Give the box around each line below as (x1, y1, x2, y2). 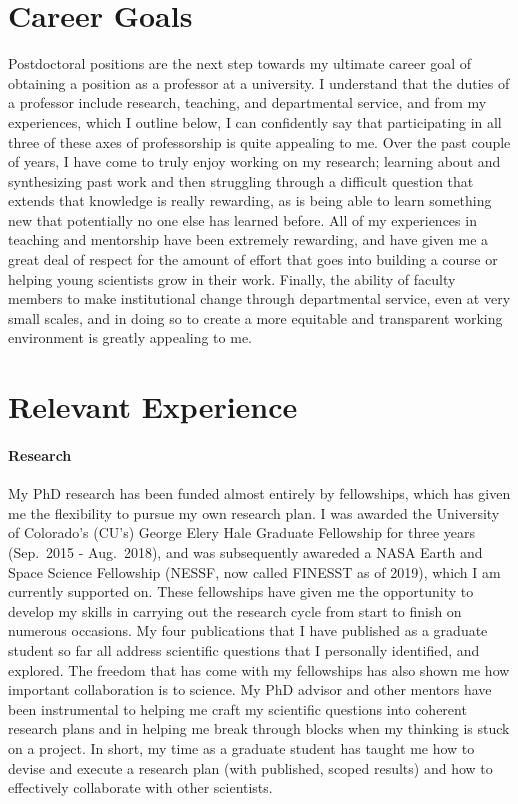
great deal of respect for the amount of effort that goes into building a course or (8, 249, 498, 270)
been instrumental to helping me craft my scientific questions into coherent (8, 698, 467, 719)
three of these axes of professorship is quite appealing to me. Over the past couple (8, 131, 511, 152)
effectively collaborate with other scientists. (8, 777, 273, 798)
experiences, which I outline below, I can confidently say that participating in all (8, 111, 502, 132)
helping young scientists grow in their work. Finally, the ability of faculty (8, 268, 456, 289)
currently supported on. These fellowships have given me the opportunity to (8, 581, 474, 602)
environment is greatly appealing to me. (8, 327, 252, 348)
